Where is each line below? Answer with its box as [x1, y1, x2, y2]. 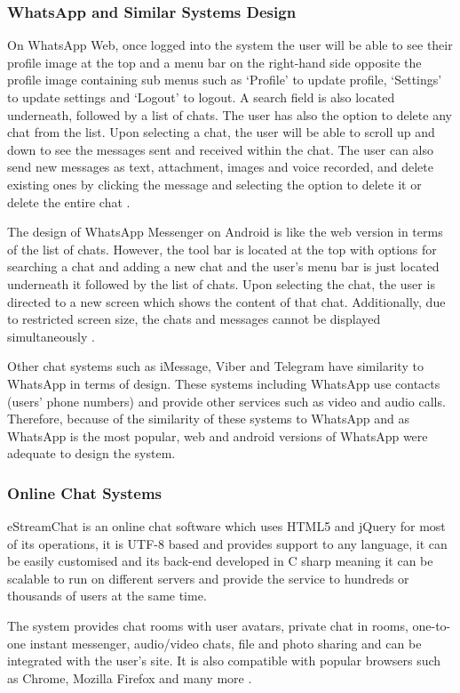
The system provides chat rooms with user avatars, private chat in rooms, [7, 616, 408, 635]
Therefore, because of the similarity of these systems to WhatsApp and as [7, 409, 409, 428]
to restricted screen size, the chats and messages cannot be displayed [7, 310, 381, 328]
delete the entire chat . [7, 192, 131, 211]
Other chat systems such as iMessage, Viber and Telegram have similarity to [7, 357, 424, 375]
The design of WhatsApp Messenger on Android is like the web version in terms [7, 222, 443, 241]
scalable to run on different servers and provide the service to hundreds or [7, 568, 409, 587]
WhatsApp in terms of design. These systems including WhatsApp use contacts [7, 374, 440, 392]
